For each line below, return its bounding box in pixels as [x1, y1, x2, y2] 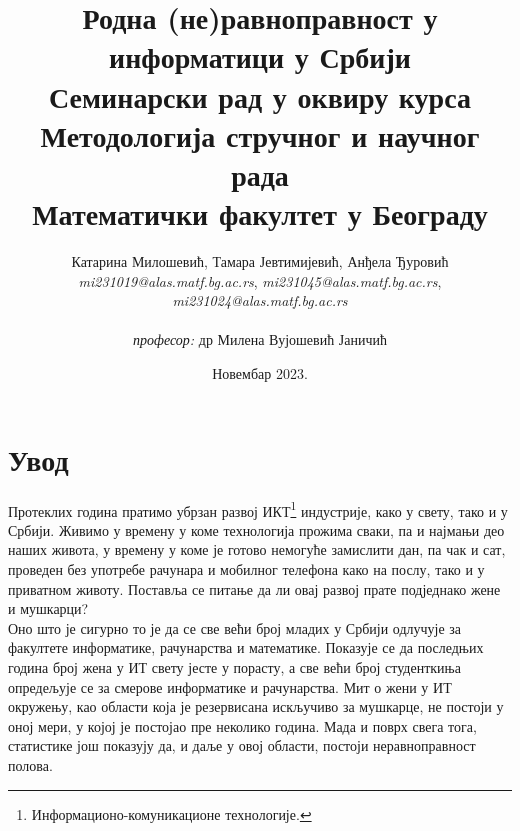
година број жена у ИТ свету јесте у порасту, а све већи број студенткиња [8, 656, 461, 677]
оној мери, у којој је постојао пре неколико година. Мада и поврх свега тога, [8, 715, 477, 736]
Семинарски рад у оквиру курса [49, 75, 471, 116]
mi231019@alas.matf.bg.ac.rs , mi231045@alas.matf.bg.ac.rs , [78, 270, 442, 291]
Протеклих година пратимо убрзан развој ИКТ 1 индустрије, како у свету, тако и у [8, 497, 508, 521]
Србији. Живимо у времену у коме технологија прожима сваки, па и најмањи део [8, 519, 505, 540]
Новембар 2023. [212, 363, 308, 384]
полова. [8, 754, 53, 775]
